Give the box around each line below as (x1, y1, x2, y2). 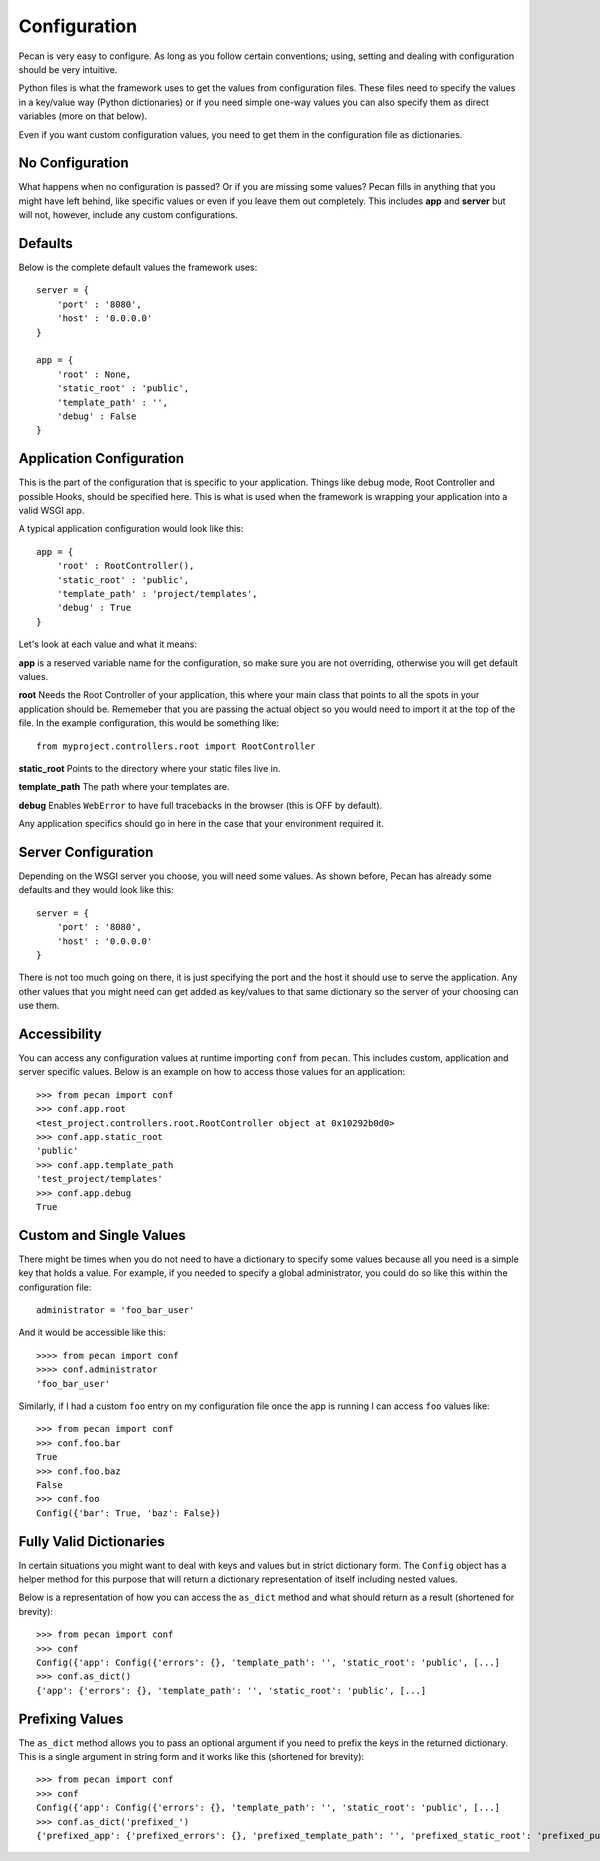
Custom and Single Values (18, 1226, 186, 1244)
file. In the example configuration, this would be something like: (18, 717, 280, 729)
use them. (18, 1000, 60, 1012)
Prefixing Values (18, 1710, 124, 1727)
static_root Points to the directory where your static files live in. (18, 762, 281, 774)
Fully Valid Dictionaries (18, 1533, 165, 1550)
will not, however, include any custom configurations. (18, 209, 239, 221)
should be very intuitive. (18, 63, 118, 75)
